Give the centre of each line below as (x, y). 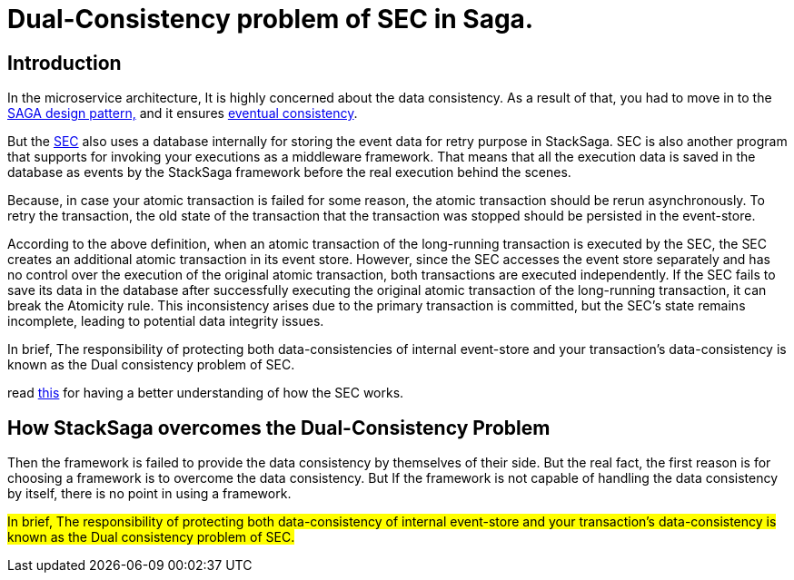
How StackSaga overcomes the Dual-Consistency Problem (279, 428)
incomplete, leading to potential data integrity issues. (166, 321)
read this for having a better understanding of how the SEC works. (206, 393)
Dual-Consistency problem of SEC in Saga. (271, 19)
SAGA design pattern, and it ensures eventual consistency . (183, 113)
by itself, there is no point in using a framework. (149, 494)
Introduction (65, 63)
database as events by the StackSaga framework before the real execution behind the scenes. (289, 172)
